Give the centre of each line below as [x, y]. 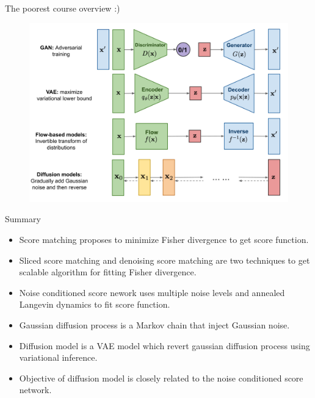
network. [35, 390]
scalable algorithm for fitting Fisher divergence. [108, 272]
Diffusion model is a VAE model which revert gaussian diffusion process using [165, 345]
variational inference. [58, 357]
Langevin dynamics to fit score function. [95, 304]
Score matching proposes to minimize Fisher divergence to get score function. [164, 239]
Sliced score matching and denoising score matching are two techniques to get [165, 260]
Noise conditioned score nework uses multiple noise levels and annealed [152, 292]
